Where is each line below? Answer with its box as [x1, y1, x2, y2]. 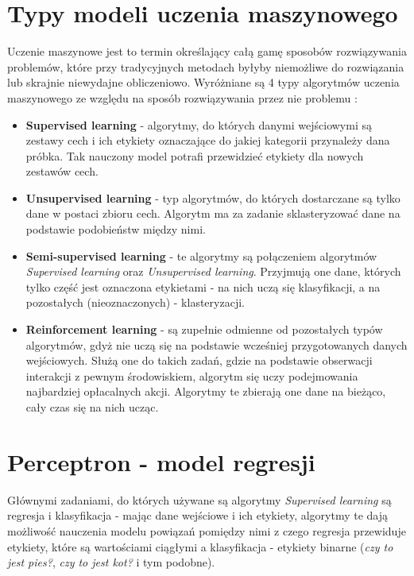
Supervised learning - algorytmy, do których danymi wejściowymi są [25, 116, 372, 133]
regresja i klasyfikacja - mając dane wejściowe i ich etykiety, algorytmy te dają [7, 507, 389, 524]
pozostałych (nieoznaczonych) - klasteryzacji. [25, 294, 245, 311]
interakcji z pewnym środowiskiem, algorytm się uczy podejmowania [25, 367, 358, 384]
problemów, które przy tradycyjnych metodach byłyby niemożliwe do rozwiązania [7, 58, 404, 75]
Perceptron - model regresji [7, 445, 315, 477]
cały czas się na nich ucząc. [25, 399, 159, 415]
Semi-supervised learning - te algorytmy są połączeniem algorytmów [25, 247, 377, 264]
